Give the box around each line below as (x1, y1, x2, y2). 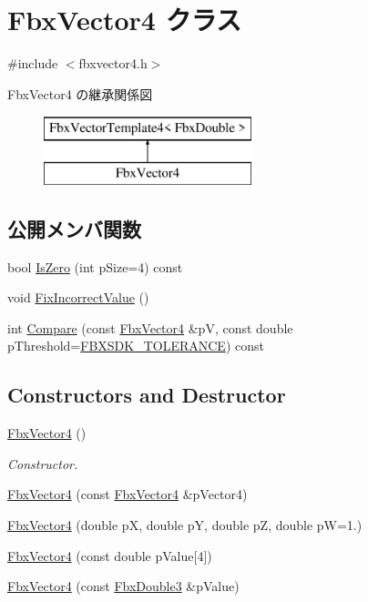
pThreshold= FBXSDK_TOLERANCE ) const (7, 336, 264, 355)
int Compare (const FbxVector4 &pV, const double (7, 318, 293, 337)
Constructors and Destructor (7, 381, 286, 409)
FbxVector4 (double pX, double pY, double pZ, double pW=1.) (7, 515, 363, 535)
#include (7, 54, 58, 73)
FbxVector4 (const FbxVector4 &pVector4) (7, 485, 248, 504)
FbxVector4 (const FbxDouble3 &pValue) (7, 576, 240, 596)
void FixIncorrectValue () (7, 288, 149, 307)
